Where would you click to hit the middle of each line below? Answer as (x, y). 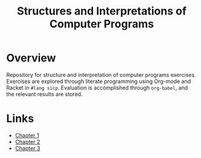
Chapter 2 (28, 142)
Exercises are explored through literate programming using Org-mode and (99, 81)
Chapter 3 (28, 148)
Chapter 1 (27, 135)
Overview (31, 58)
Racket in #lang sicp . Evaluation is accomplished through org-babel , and (97, 87)
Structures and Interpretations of (102, 11)
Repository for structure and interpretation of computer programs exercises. (101, 74)
